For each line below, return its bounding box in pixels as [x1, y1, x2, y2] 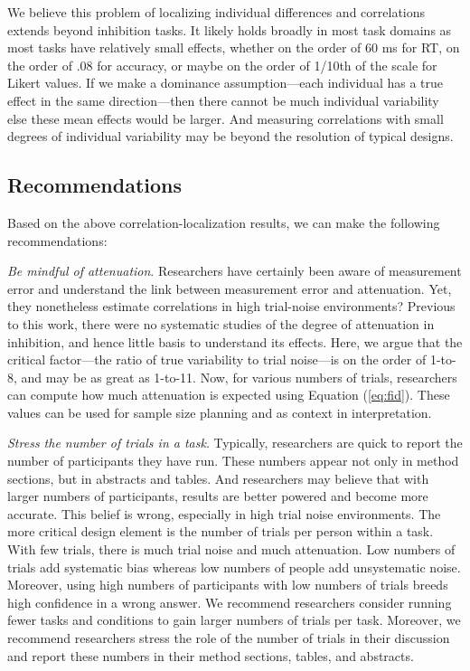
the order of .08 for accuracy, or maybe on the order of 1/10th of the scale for [7, 55, 437, 74]
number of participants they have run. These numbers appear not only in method [7, 451, 459, 470]
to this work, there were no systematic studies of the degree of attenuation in [7, 314, 435, 333]
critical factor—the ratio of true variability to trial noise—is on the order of [7, 350, 427, 369]
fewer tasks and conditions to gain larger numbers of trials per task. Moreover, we [7, 610, 461, 629]
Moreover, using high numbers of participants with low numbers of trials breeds [7, 575, 448, 594]
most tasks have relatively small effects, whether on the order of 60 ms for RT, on [7, 38, 460, 57]
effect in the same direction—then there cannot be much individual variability [7, 90, 439, 109]
